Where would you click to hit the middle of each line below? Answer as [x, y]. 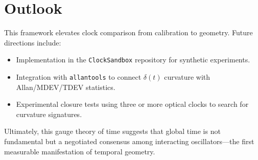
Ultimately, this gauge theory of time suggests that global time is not [112, 131]
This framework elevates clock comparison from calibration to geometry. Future [128, 32]
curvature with [187, 76]
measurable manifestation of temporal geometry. [80, 151]
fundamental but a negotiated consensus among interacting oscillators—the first [129, 141]
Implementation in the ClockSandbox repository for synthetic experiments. [133, 60]
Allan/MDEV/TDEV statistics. [66, 87]
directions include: [33, 42]
